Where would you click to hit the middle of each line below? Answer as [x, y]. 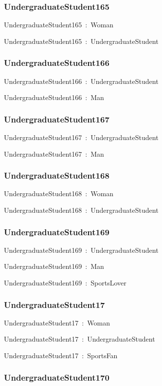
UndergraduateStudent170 [57, 377]
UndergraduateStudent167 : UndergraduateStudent [81, 137]
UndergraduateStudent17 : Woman [57, 322]
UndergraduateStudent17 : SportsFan [61, 356]
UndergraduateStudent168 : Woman [59, 193]
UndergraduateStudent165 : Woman [59, 25]
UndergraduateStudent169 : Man [54, 266]
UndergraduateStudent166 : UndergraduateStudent [81, 81]
